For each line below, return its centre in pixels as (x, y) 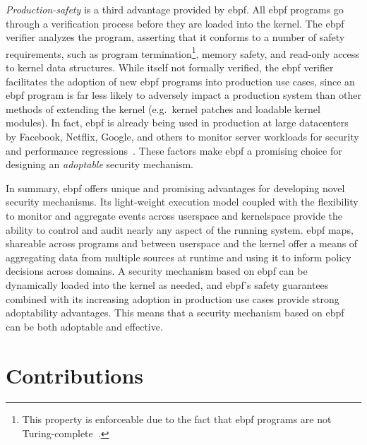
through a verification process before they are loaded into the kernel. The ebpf (175, 23)
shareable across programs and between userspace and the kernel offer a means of (182, 243)
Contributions (75, 375)
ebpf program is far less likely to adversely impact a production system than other (183, 95)
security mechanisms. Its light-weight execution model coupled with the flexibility (182, 202)
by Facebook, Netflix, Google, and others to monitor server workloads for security (182, 136)
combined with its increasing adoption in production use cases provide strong (173, 298)
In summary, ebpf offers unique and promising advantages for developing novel (175, 188)
